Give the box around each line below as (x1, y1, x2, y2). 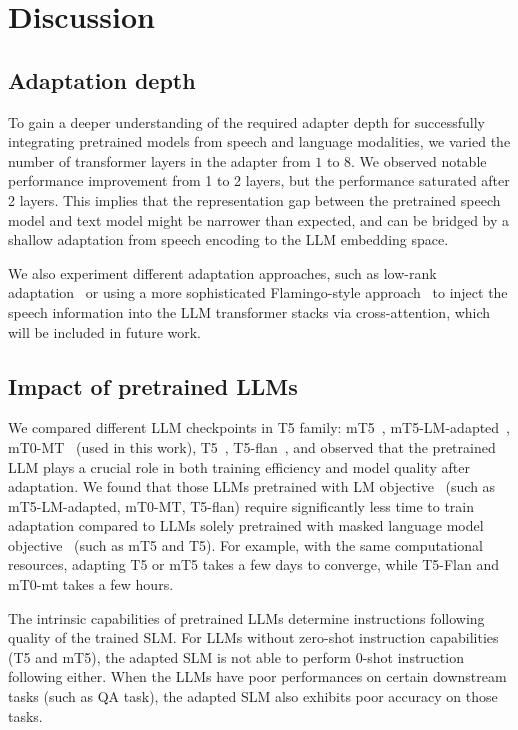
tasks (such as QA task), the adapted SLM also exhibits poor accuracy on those (8, 686, 498, 707)
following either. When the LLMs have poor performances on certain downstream (8, 666, 507, 687)
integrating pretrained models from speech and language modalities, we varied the (8, 131, 511, 152)
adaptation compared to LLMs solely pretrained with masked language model (8, 515, 484, 536)
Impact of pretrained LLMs (8, 370, 298, 401)
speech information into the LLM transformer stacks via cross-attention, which (8, 301, 491, 322)
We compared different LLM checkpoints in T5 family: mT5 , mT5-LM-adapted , (8, 417, 511, 438)
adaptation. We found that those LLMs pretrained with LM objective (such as (8, 476, 496, 497)
